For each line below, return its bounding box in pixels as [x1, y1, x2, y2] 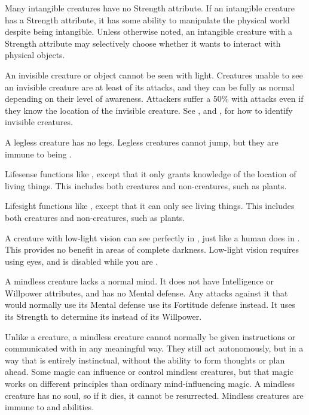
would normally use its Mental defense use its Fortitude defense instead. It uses [5, 298, 295, 311]
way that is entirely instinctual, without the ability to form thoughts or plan [5, 353, 285, 366]
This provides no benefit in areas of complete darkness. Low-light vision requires [5, 243, 299, 256]
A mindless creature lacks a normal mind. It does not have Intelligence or [5, 275, 274, 287]
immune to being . [5, 147, 72, 160]
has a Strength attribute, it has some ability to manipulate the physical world [5, 13, 290, 26]
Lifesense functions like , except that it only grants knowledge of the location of [5, 168, 296, 180]
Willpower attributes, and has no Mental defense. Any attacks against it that [5, 286, 288, 299]
